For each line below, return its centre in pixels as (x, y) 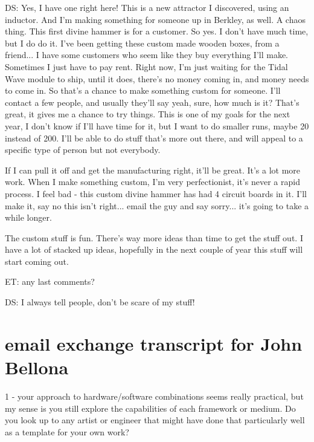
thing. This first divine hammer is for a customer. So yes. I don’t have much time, (157, 31)
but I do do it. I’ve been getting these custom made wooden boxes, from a (142, 43)
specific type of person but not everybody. (83, 150)
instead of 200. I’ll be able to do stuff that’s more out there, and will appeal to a (154, 138)
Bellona (37, 367)
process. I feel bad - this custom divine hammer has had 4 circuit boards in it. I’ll (156, 193)
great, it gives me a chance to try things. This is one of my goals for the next (148, 114)
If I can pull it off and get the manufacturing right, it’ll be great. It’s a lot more (153, 170)
